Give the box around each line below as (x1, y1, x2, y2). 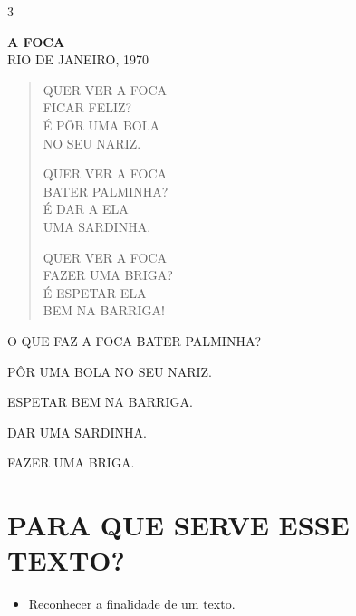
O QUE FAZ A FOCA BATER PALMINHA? (7, 331, 261, 350)
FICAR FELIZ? (43, 98, 132, 117)
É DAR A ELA (43, 199, 129, 218)
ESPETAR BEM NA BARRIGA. (7, 392, 193, 411)
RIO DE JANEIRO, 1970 (7, 50, 149, 69)
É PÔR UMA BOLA (43, 115, 159, 134)
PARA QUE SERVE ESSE (7, 506, 350, 544)
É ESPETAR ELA (43, 283, 147, 302)
